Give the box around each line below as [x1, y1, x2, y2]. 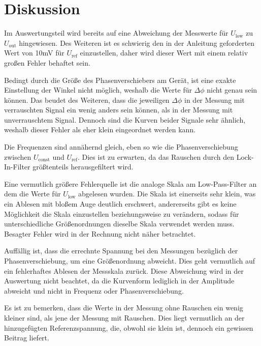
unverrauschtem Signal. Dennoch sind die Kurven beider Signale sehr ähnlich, [4, 114, 246, 125]
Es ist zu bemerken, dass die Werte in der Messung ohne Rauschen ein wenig [4, 302, 243, 313]
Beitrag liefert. [4, 332, 49, 343]
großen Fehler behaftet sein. [4, 57, 90, 68]
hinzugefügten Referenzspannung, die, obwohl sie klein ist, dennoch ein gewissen [4, 322, 253, 333]
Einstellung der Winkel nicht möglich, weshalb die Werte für [4, 84, 192, 95]
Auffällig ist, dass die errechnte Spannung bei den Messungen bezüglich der [4, 245, 238, 256]
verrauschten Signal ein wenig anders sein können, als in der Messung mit [4, 104, 233, 115]
